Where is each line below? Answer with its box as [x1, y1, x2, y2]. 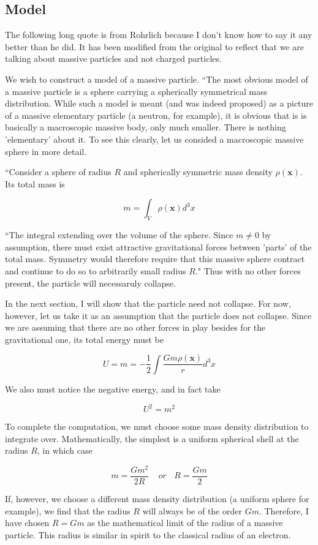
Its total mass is [5, 177, 65, 190]
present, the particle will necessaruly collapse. [5, 276, 176, 289]
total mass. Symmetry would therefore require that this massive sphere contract [5, 252, 305, 265]
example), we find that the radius [5, 504, 131, 517]
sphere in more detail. [5, 145, 87, 157]
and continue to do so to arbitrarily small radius [5, 264, 186, 277]
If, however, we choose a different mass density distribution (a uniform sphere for [5, 492, 309, 505]
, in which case [37, 444, 93, 457]
